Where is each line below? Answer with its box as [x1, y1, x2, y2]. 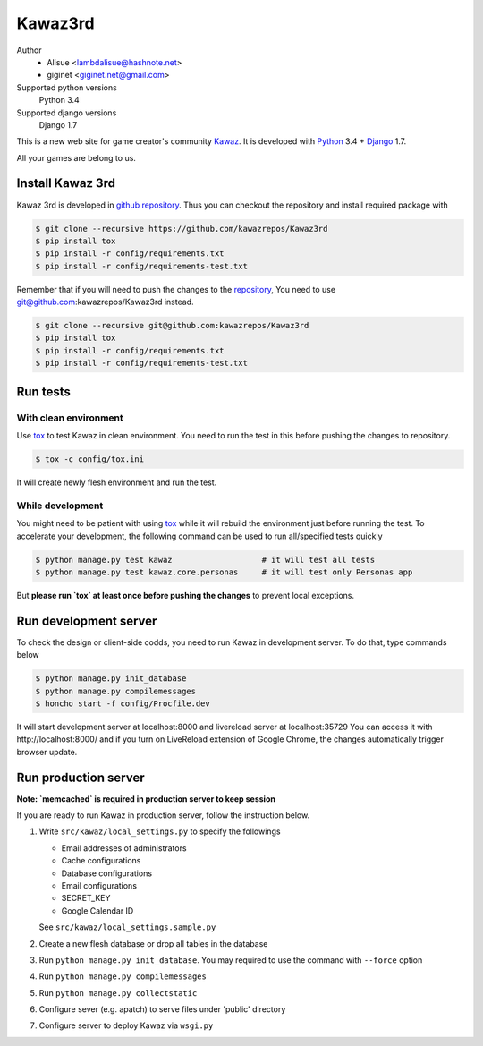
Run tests [16, 384, 71, 399]
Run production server [16, 770, 145, 785]
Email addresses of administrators [61, 842, 187, 854]
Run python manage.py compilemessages [38, 971, 208, 982]
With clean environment [16, 412, 124, 424]
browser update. [16, 746, 78, 757]
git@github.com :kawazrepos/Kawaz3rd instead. [16, 296, 194, 308]
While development [16, 499, 104, 512]
